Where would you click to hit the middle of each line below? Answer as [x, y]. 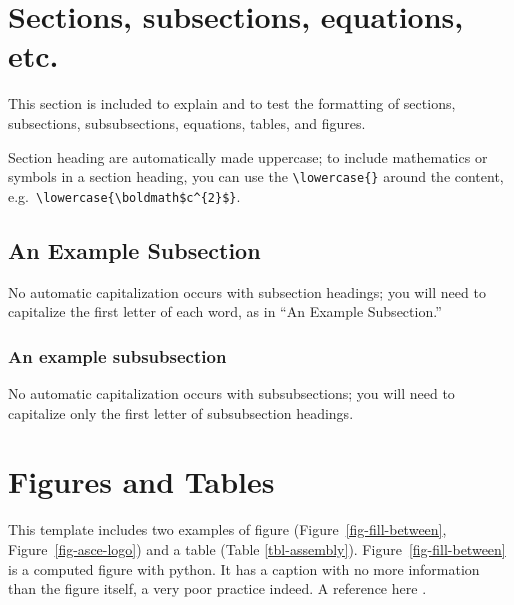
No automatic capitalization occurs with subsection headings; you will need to [247, 291]
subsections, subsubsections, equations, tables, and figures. [187, 122]
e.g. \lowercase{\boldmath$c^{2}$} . [124, 195]
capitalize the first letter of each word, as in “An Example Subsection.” [225, 311]
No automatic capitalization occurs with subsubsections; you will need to [231, 393]
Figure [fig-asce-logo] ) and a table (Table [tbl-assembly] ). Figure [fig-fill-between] [257, 548]
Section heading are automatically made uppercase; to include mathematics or [248, 156]
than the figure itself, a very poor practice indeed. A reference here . [217, 588]
